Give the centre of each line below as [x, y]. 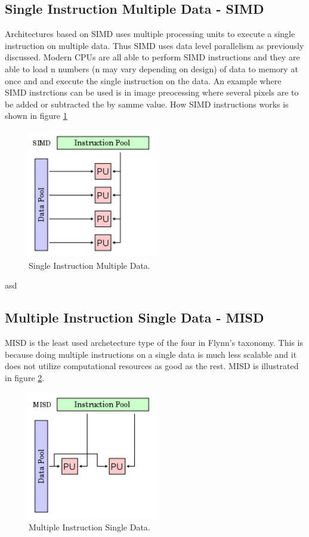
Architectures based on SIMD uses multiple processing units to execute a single [150, 34]
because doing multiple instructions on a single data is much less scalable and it [151, 354]
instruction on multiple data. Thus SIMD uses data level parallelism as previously [154, 45]
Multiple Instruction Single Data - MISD [135, 317]
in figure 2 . [25, 377]
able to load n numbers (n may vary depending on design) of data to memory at [152, 68]
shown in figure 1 [36, 116]
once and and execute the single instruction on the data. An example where [143, 80]
